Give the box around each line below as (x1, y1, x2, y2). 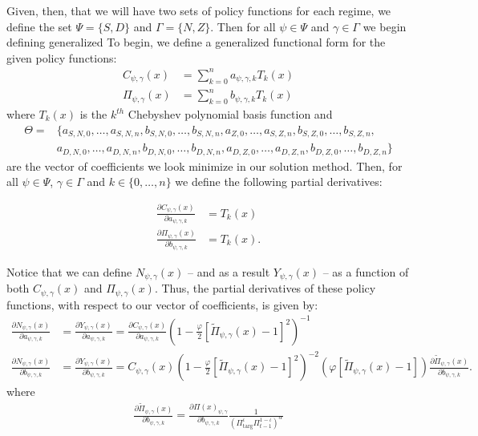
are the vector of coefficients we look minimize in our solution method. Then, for (6, 157, 403, 174)
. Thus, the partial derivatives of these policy (154, 280, 376, 297)
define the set (6, 18, 72, 34)
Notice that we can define (6, 263, 132, 280)
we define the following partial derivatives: (175, 173, 383, 190)
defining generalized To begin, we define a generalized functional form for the (6, 34, 386, 50)
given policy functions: (6, 49, 117, 66)
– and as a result (188, 263, 270, 280)
